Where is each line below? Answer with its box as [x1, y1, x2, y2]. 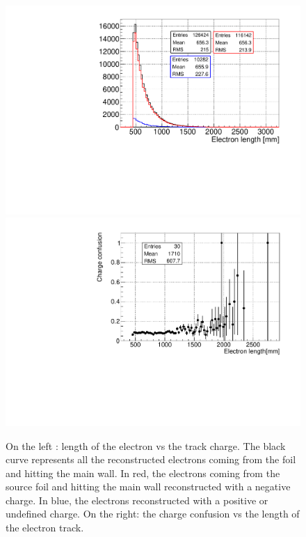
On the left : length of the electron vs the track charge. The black [6, 438, 286, 453]
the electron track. [6, 520, 84, 535]
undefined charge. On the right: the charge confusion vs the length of [6, 506, 300, 521]
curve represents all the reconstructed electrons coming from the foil [6, 452, 296, 467]
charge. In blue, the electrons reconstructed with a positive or [6, 492, 268, 507]
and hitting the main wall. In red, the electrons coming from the [6, 465, 280, 480]
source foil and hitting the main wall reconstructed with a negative [6, 479, 291, 494]
